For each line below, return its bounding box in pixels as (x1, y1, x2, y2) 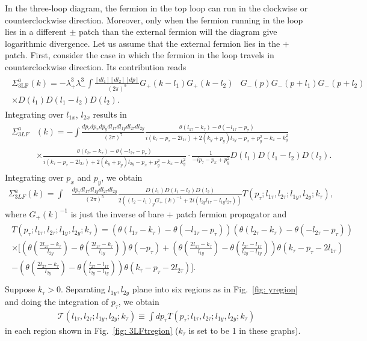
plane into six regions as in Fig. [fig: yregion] (132, 283, 298, 295)
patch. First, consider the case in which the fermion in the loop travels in (5, 49, 274, 61)
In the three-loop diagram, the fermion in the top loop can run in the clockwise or (5, 2, 308, 14)
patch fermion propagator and (176, 207, 287, 220)
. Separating (60, 283, 105, 295)
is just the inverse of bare (70, 207, 164, 220)
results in (93, 107, 127, 120)
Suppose (5, 283, 35, 295)
